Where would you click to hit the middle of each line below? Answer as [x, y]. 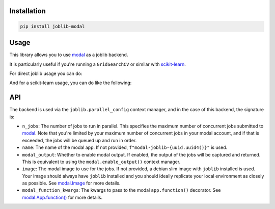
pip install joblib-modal [52, 26]
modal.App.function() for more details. [62, 197]
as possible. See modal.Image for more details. [71, 183]
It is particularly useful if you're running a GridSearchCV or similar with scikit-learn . [98, 64]
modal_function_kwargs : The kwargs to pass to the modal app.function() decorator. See [121, 190]
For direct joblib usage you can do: [46, 73]
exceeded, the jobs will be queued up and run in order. [79, 140]
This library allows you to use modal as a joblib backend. [69, 55]
